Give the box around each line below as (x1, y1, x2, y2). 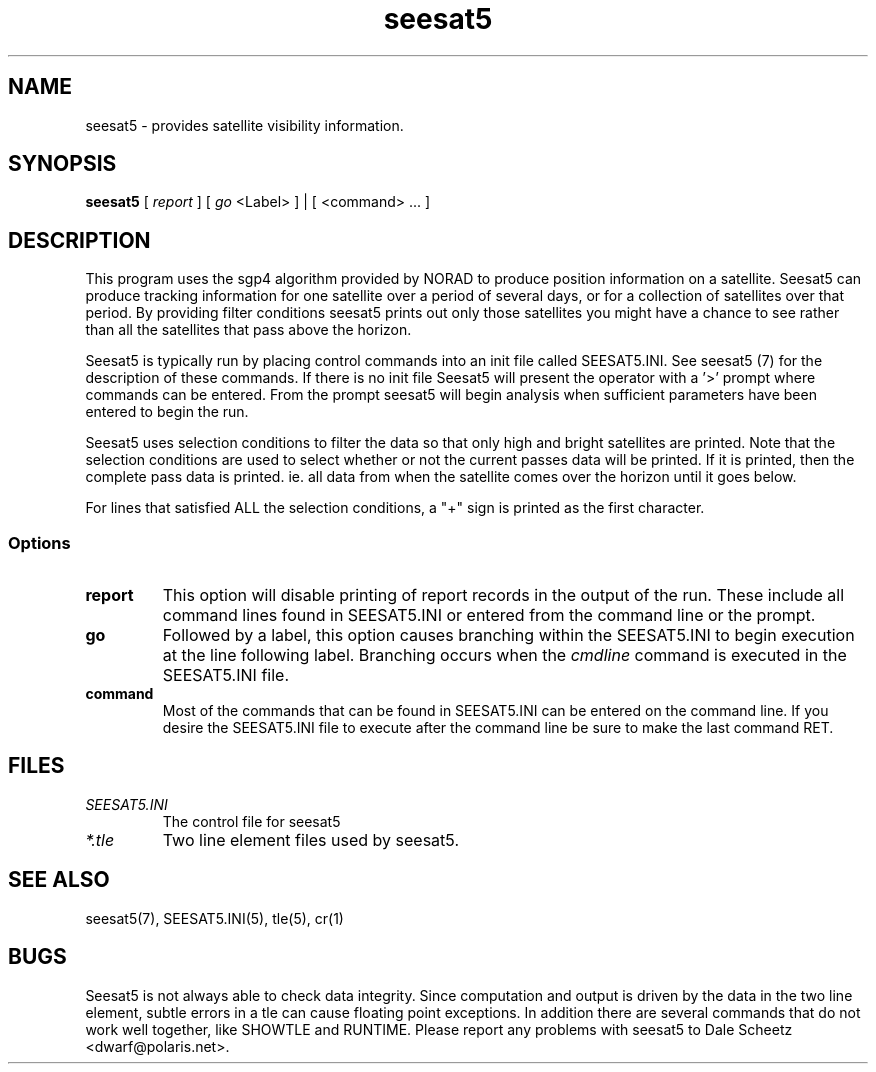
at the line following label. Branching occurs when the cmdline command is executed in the (162, 645, 847, 666)
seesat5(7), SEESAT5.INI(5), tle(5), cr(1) (85, 909, 344, 927)
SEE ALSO (8, 867, 110, 893)
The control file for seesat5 (162, 812, 341, 830)
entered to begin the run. (85, 403, 249, 421)
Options (8, 532, 71, 553)
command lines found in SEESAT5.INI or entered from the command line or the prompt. (162, 605, 816, 626)
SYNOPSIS (8, 151, 117, 177)
